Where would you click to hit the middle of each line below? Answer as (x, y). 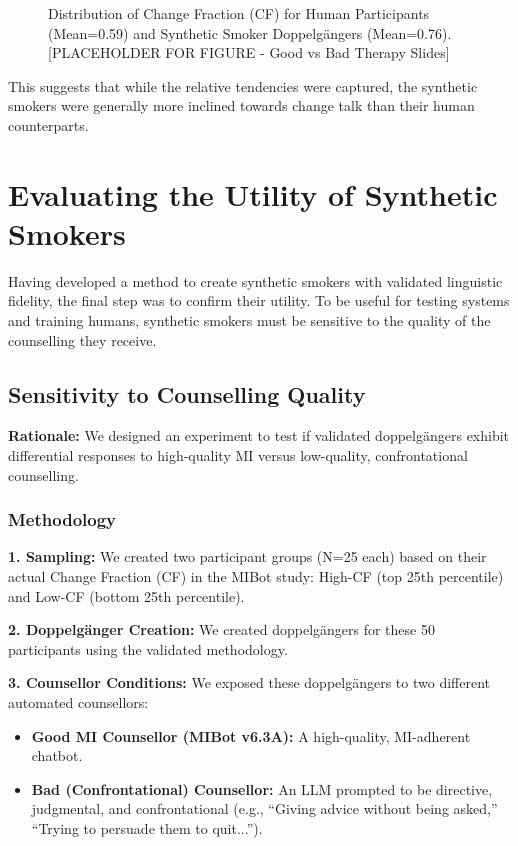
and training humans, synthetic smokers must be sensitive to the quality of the (249, 320)
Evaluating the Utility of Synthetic (253, 193)
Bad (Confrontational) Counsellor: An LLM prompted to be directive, (262, 788)
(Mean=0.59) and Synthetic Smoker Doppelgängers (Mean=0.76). (250, 32)
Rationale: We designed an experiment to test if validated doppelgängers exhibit (259, 435)
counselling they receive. (82, 339)
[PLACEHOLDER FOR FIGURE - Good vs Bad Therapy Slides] (249, 52)
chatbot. (57, 755)
